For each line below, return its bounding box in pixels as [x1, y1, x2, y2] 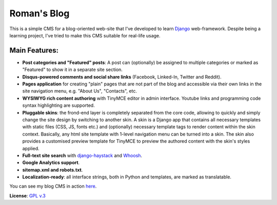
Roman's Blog [9, 8, 70, 19]
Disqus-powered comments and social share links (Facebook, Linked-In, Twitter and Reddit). [22, 74, 222, 80]
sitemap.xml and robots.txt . [22, 167, 83, 173]
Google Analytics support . [22, 160, 80, 166]
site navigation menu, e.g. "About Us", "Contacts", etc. [22, 88, 137, 94]
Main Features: [9, 46, 59, 55]
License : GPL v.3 [9, 192, 46, 199]
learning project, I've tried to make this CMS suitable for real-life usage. [9, 32, 161, 38]
